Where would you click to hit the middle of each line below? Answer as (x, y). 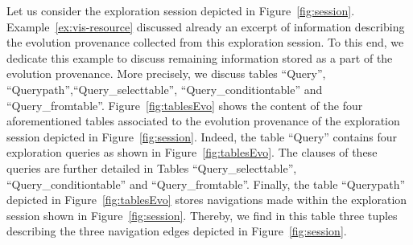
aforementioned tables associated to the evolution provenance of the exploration (203, 121)
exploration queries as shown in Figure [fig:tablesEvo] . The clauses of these (192, 152)
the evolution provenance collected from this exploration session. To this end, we (205, 42)
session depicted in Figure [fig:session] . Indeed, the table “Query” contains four (202, 136)
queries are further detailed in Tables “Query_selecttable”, (152, 167)
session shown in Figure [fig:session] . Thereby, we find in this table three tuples (202, 215)
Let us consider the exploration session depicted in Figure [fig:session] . (181, 10)
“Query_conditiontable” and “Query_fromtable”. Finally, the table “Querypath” (206, 184)
